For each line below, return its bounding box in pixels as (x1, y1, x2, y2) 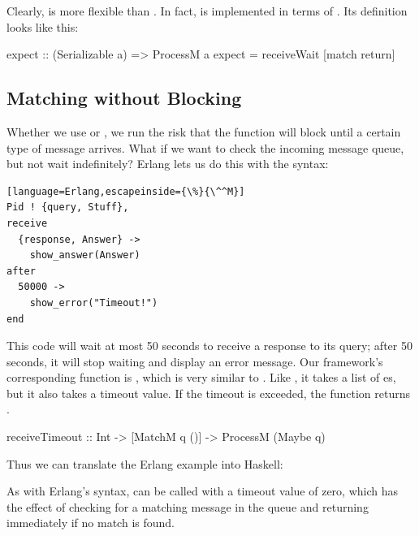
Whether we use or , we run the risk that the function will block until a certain (6, 123, 401, 140)
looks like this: (6, 18, 79, 35)
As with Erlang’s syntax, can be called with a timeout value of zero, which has (6, 482, 399, 499)
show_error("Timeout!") (29, 296, 158, 309)
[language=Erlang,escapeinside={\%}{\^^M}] (6, 185, 245, 197)
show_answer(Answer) (29, 249, 140, 262)
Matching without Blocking (6, 85, 242, 110)
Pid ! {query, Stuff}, (6, 201, 129, 214)
